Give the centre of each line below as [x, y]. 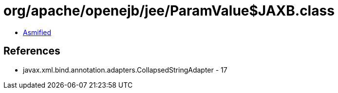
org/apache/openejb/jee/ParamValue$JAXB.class [169, 11]
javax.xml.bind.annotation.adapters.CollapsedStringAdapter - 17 [125, 70]
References [32, 51]
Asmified [37, 32]
